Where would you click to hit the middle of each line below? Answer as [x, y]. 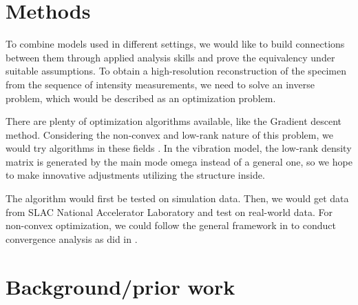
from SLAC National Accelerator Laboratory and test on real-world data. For [169, 211]
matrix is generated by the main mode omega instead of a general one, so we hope [179, 161]
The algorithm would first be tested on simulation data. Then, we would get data [177, 198]
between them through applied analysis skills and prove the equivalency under [170, 57]
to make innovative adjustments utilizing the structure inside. [135, 175]
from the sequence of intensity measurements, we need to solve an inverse [160, 84]
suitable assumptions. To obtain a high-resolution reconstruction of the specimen [176, 71]
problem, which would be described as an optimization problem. [141, 98]
